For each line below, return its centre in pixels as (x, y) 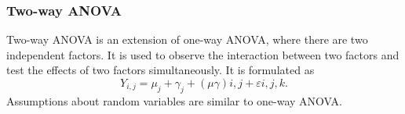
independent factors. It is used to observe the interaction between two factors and (203, 54)
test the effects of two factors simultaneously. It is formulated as (161, 70)
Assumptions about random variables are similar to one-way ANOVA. (174, 100)
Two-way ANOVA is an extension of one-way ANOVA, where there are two (187, 39)
